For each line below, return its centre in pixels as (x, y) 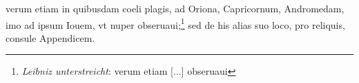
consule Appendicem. (50, 37)
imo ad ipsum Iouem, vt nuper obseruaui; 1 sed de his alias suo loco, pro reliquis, (175, 23)
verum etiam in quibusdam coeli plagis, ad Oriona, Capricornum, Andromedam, (175, 8)
